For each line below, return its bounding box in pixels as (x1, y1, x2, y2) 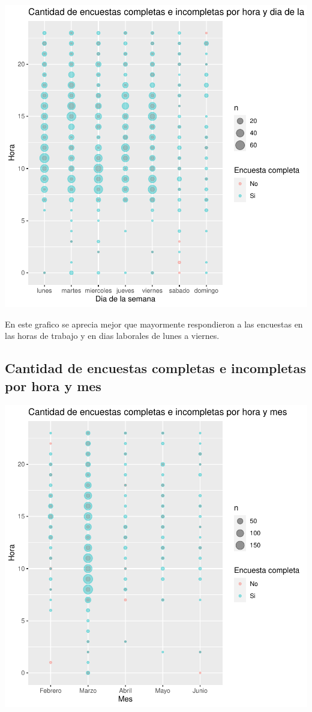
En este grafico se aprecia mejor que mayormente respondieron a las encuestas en (5, 317, 303, 330)
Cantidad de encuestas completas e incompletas (5, 359, 306, 377)
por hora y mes (5, 376, 101, 395)
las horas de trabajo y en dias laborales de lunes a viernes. (5, 329, 220, 342)
